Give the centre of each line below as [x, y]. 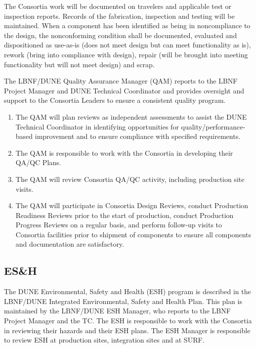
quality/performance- [213, 126]
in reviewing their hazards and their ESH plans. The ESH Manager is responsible [127, 330]
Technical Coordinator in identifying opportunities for [97, 126]
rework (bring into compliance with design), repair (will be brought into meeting [126, 54]
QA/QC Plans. [38, 162]
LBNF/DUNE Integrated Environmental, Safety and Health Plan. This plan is [123, 301]
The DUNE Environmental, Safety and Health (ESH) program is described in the [128, 291]
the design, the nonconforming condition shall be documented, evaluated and [121, 35]
